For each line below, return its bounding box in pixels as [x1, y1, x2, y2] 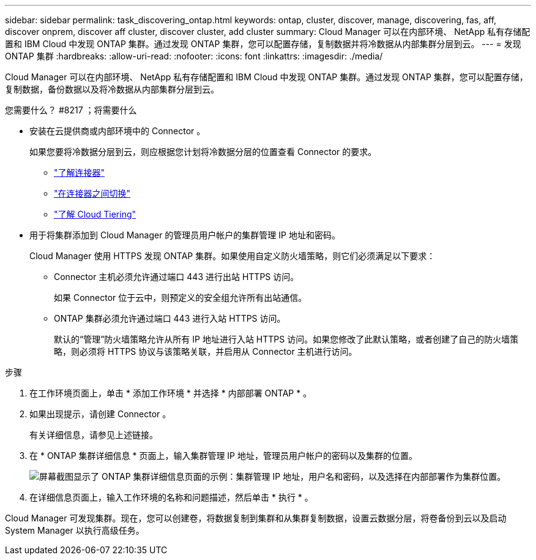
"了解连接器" [54, 167, 105, 178]
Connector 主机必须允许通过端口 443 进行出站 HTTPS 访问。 [54, 271, 299, 282]
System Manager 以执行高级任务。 [5, 525, 144, 535]
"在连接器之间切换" [54, 188, 131, 199]
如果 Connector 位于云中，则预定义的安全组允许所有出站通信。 [54, 292, 307, 303]
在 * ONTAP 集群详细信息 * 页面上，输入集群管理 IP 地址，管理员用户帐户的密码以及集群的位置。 [29, 450, 417, 461]
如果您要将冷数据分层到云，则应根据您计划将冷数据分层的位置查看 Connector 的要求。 [29, 146, 377, 157]
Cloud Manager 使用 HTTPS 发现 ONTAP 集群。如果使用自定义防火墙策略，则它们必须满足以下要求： [29, 251, 436, 261]
